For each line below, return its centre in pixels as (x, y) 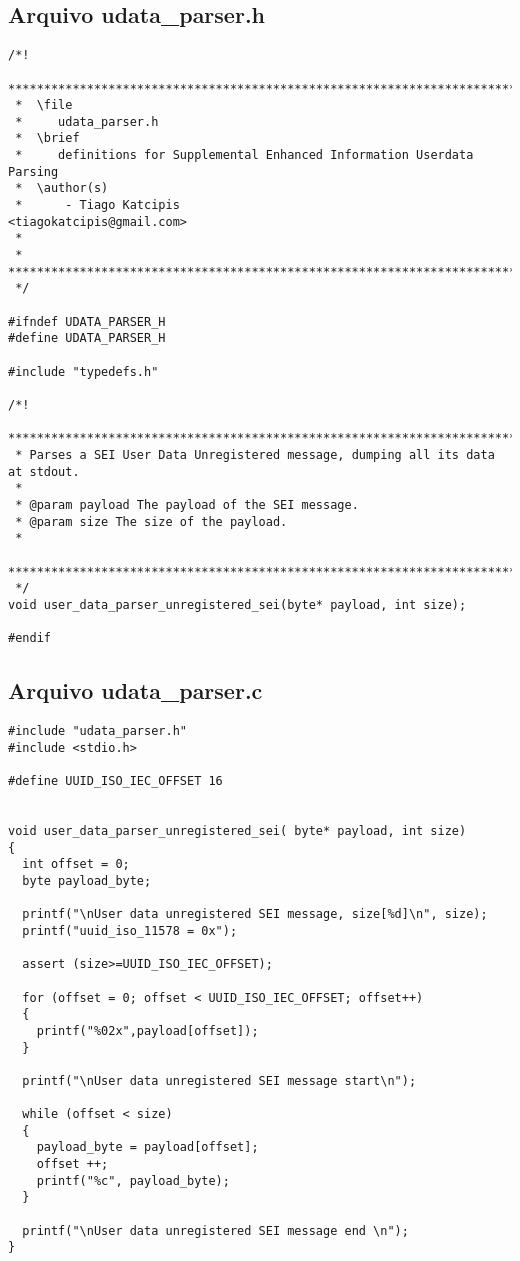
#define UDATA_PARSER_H (87, 338)
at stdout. (44, 471)
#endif (29, 638)
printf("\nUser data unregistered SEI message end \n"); (215, 1230)
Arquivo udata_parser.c (135, 690)
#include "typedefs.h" (83, 371)
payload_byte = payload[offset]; (147, 1147)
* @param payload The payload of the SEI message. (187, 504)
